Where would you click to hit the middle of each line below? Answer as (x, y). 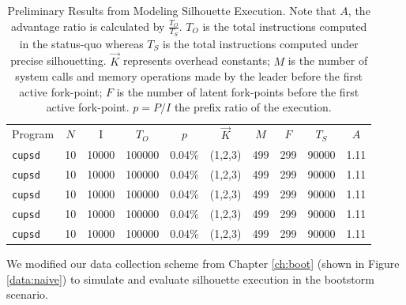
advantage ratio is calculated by (88, 26)
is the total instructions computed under (260, 43)
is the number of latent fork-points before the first (238, 91)
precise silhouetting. (58, 60)
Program (33, 134)
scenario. (28, 294)
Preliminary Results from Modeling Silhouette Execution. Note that (172, 10)
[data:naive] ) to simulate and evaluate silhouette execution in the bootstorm (190, 279)
